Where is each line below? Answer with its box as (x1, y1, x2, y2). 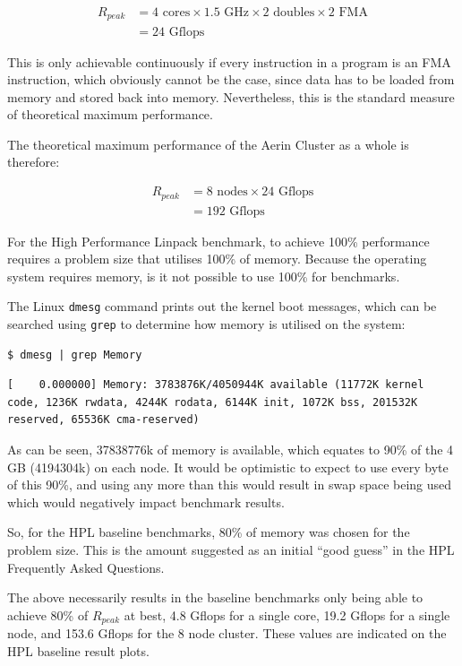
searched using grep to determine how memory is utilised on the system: (7, 315, 406, 333)
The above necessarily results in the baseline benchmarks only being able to (7, 588, 423, 607)
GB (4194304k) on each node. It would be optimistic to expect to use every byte (7, 457, 449, 476)
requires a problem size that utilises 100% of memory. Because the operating (7, 249, 427, 268)
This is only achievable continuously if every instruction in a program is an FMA (7, 52, 451, 71)
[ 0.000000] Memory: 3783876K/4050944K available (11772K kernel (7, 378, 424, 392)
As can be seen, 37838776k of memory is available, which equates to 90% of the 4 (7, 440, 454, 459)
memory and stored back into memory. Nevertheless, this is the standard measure (7, 87, 455, 106)
